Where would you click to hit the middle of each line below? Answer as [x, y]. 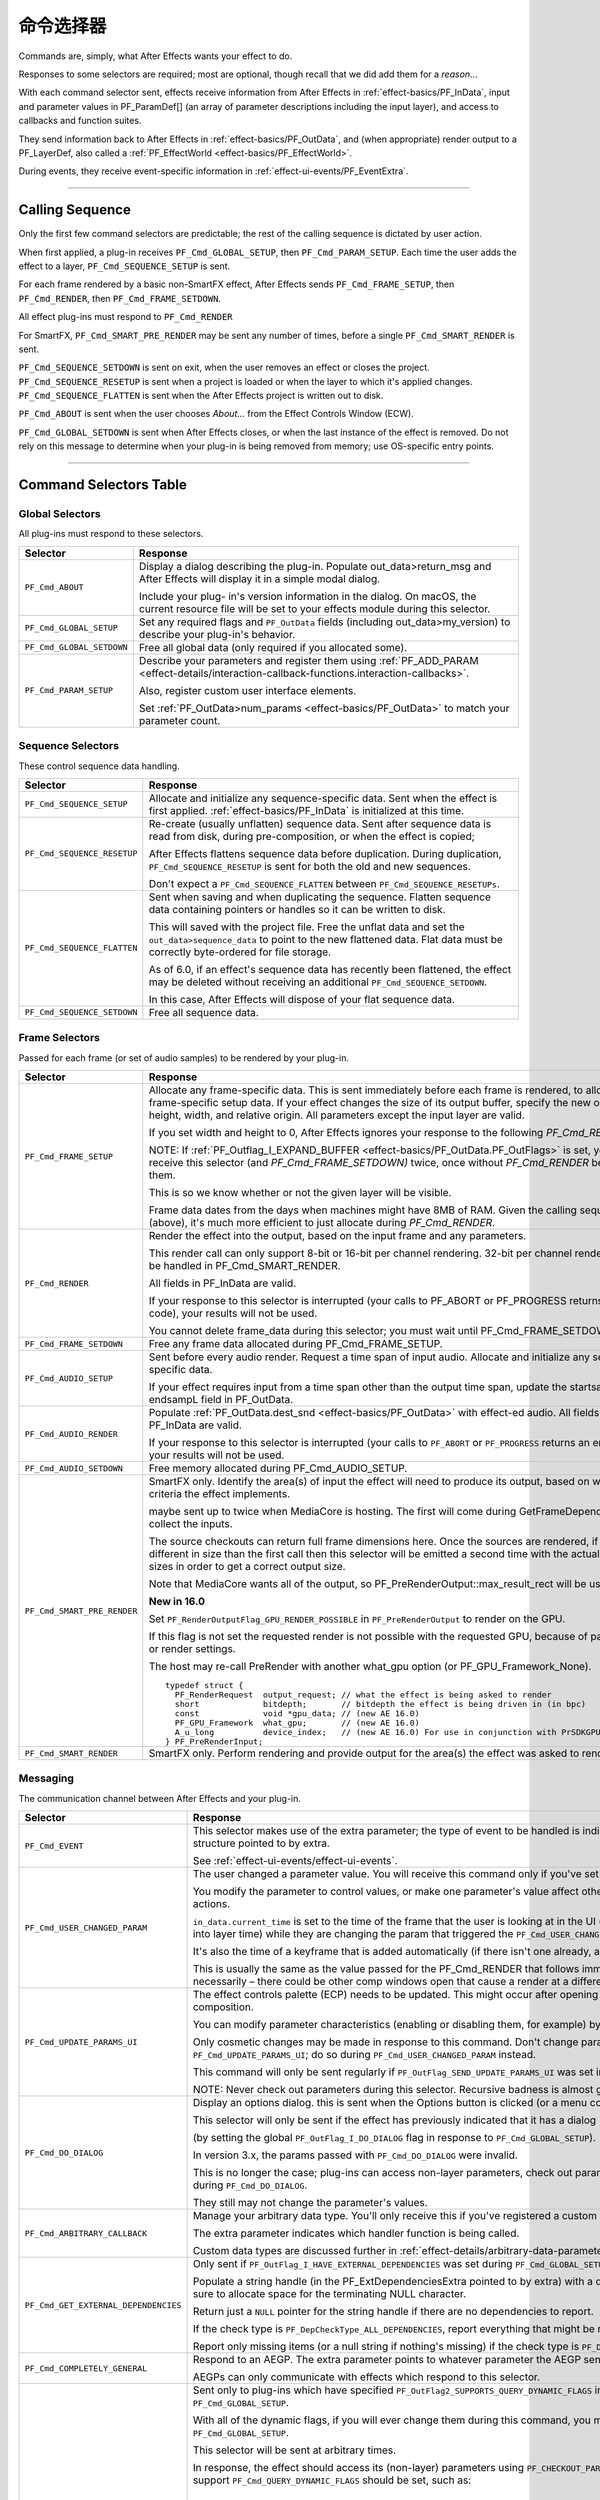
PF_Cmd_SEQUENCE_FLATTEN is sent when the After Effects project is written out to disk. [201, 396]
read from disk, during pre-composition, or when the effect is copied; [311, 836]
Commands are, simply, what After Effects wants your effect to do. [155, 56]
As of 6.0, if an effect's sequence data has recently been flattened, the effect [330, 969]
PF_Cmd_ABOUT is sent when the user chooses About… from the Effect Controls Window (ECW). [216, 414]
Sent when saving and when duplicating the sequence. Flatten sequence [320, 897]
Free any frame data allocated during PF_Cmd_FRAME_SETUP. [296, 1344]
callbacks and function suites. [80, 121]
